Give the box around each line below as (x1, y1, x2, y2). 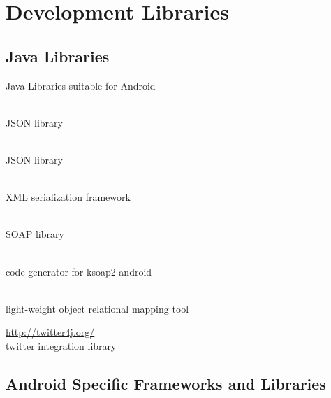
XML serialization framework (6, 190, 131, 204)
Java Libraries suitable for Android (6, 78, 156, 92)
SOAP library (6, 227, 64, 241)
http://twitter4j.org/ (6, 325, 95, 339)
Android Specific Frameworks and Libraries (6, 372, 326, 394)
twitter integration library (6, 338, 117, 353)
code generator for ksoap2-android (6, 264, 152, 278)
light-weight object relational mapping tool (6, 301, 189, 315)
